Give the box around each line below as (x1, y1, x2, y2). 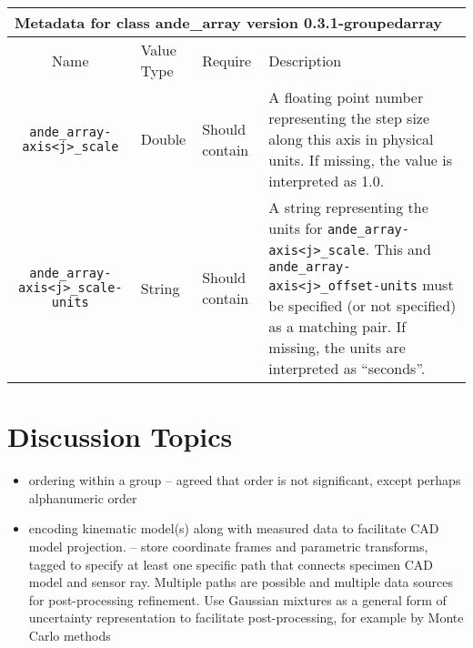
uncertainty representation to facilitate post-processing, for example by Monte (28, 608, 464, 627)
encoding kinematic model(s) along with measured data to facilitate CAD (28, 519, 439, 538)
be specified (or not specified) (268, 295, 457, 316)
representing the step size (268, 107, 430, 128)
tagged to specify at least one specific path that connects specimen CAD (28, 554, 434, 573)
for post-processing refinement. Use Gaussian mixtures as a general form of (28, 590, 447, 609)
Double (140, 128, 186, 149)
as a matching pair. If (268, 316, 407, 337)
